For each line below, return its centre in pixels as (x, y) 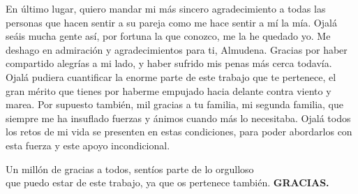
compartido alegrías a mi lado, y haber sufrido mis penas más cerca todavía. (169, 63)
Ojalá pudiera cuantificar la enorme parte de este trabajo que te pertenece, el (171, 76)
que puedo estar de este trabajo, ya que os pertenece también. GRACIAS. (167, 182)
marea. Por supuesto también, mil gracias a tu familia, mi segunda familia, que (175, 104)
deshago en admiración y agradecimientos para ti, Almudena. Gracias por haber (177, 49)
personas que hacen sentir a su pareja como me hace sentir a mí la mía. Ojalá (171, 22)
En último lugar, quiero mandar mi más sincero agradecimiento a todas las (166, 8)
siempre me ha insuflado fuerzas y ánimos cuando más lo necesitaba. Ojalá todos (178, 118)
